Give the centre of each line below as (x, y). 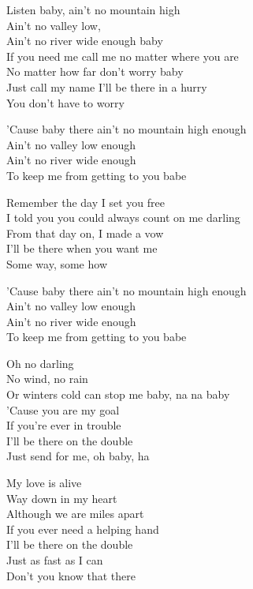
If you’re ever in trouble (64, 425)
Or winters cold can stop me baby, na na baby (118, 394)
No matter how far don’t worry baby (95, 71)
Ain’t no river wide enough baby (85, 41)
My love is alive (44, 483)
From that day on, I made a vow (85, 233)
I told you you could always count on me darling (123, 218)
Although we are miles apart (75, 514)
